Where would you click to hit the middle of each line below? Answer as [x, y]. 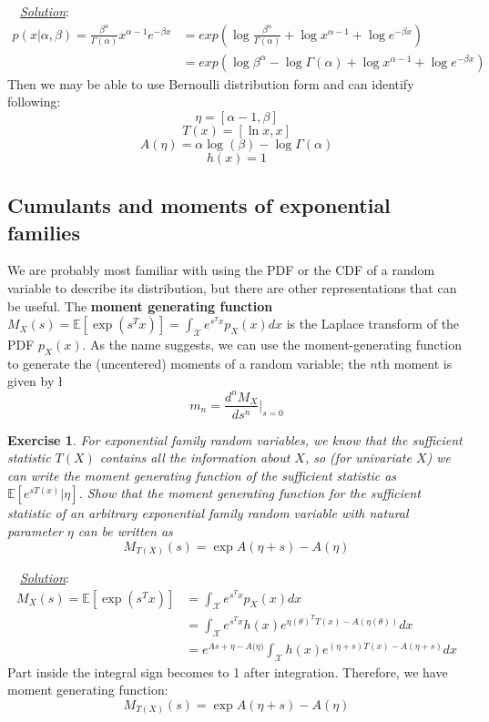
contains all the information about [195, 458]
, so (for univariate [358, 458]
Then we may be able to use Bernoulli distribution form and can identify [211, 83]
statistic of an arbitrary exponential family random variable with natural [208, 513]
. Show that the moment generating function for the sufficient [250, 493]
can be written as [125, 530]
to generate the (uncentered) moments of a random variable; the [187, 363]
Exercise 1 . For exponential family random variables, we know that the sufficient [235, 439]
